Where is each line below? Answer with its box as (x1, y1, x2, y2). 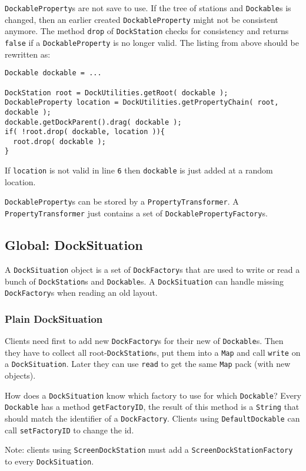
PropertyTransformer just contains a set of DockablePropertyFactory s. (5, 207, 268, 219)
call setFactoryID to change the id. (5, 423, 134, 436)
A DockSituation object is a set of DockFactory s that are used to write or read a (5, 263, 300, 275)
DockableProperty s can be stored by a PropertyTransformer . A (5, 195, 239, 208)
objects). (5, 369, 36, 382)
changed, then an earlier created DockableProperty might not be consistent (5, 13, 278, 25)
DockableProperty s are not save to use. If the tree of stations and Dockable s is (5, 2, 291, 14)
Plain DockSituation (5, 311, 103, 326)
